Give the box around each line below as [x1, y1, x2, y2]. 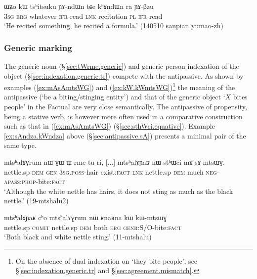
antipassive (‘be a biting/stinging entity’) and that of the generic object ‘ [4, 92, 225, 102]
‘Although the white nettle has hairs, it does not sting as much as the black [4, 186, 233, 196]
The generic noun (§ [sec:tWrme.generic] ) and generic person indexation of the [4, 61, 239, 71]
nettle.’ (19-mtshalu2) [4, 195, 69, 206]
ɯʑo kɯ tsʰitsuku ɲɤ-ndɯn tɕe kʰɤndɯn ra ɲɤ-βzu [4, 1, 154, 11]
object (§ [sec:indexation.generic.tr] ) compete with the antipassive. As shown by [4, 70, 244, 81]
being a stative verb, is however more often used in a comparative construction [4, 111, 243, 121]
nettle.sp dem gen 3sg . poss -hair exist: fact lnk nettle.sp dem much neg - [4, 166, 219, 177]
